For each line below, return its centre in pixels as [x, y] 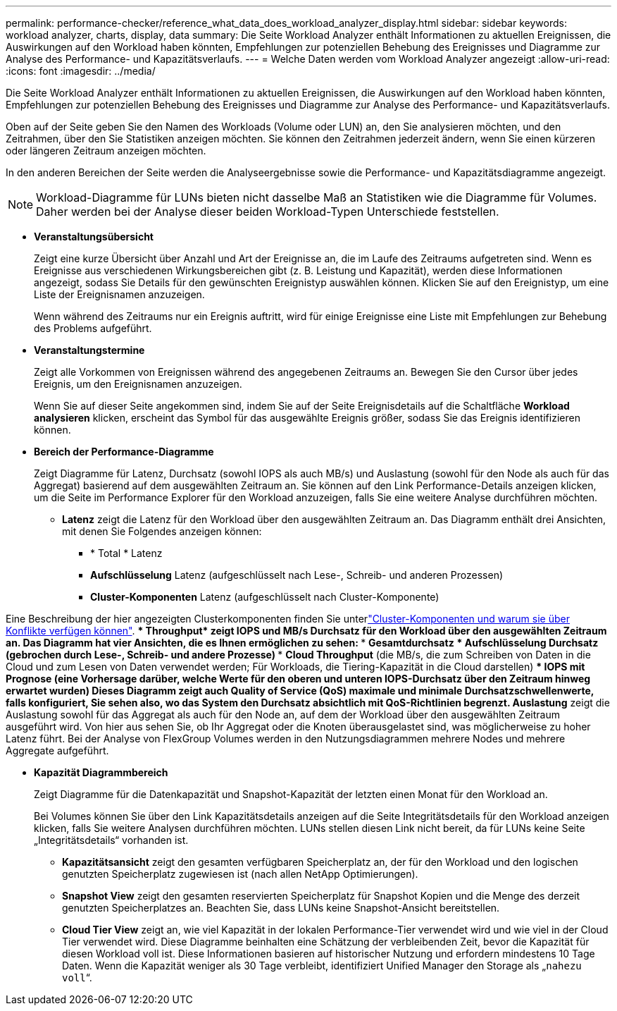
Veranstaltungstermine [89, 350]
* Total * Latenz [126, 553]
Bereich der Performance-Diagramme [124, 452]
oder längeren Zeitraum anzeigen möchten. [106, 151]
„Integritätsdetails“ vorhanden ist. [111, 840]
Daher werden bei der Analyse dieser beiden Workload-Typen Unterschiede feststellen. [268, 212]
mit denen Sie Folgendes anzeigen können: [162, 531]
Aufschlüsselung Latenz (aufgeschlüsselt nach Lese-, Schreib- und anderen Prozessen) [297, 575]
